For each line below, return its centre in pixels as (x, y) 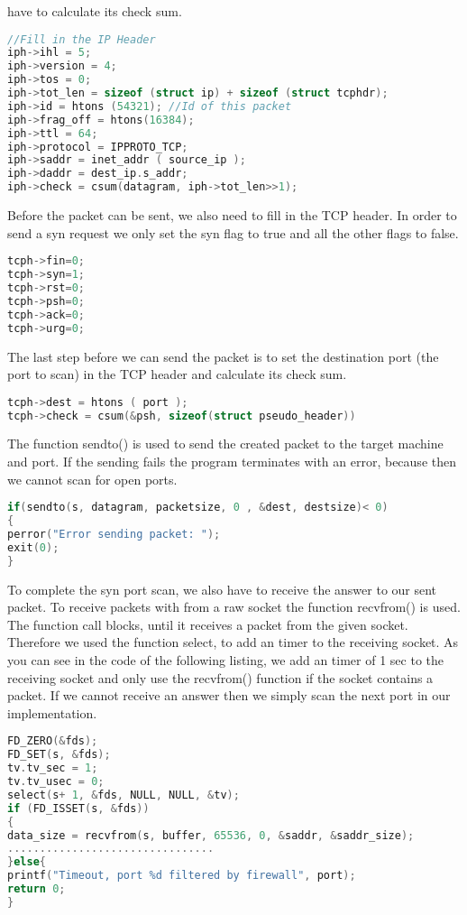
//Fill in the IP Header (82, 39)
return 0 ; (37, 889)
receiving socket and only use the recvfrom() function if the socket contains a (220, 677)
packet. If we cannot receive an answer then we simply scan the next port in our (229, 695)
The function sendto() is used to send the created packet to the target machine (225, 444)
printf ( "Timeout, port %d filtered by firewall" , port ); (182, 876)
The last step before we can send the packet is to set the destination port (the (223, 356)
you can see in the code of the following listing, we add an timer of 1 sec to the (225, 660)
